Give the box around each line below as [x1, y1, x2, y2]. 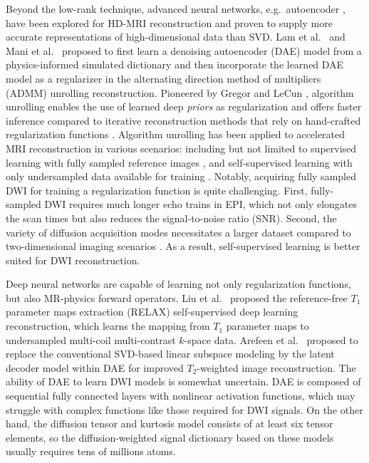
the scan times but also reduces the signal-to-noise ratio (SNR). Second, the [6, 210, 337, 225]
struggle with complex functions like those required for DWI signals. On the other [6, 402, 363, 417]
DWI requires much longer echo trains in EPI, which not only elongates [44, 197, 357, 212]
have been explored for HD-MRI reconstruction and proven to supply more [6, 15, 333, 30]
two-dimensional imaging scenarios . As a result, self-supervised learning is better [6, 239, 360, 254]
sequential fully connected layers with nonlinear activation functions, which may [6, 388, 355, 403]
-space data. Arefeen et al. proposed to [184, 332, 358, 347]
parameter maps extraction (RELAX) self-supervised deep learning [6, 304, 298, 319]
